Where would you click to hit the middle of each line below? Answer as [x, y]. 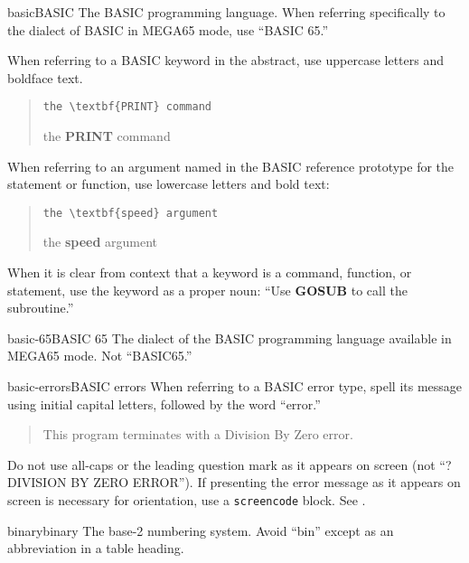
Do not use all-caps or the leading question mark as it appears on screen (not [221, 464]
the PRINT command [107, 136]
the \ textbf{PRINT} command [127, 107]
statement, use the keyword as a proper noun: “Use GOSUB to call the [207, 290]
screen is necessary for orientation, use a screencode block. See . [187, 500]
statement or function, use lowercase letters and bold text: [169, 184]
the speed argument [100, 242]
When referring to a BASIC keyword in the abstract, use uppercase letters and [225, 60]
